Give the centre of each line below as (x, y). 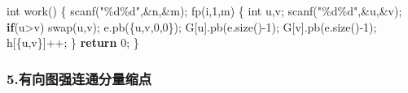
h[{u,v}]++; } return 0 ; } (73, 42)
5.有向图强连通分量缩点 (79, 78)
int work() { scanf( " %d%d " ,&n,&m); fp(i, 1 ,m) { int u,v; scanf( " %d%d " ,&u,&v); (204, 11)
